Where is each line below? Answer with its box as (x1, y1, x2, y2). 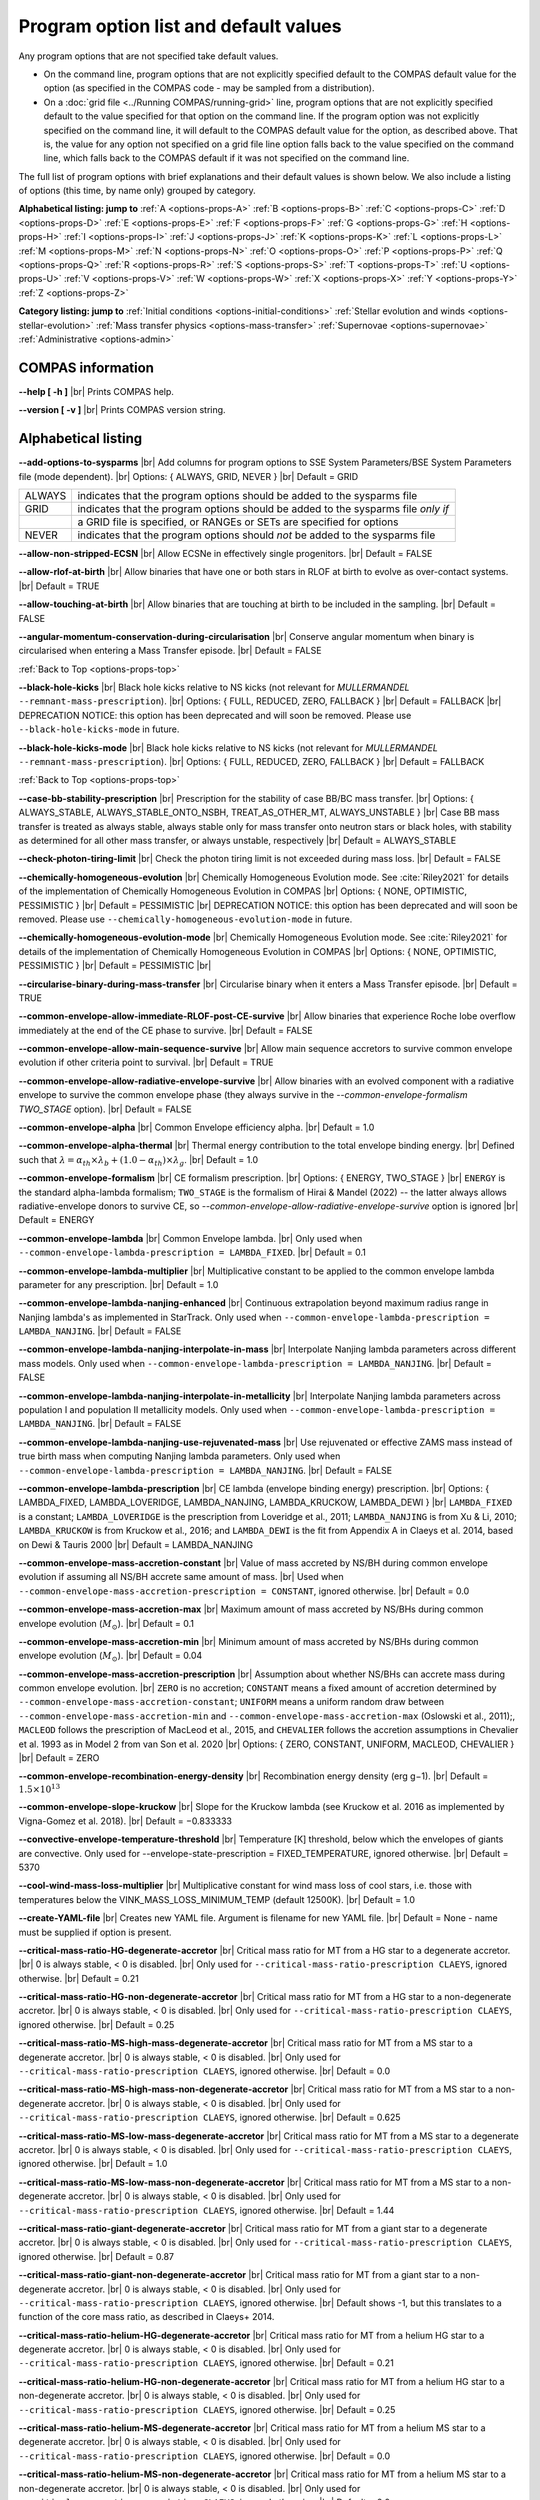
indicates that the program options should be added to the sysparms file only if (77, 501, 450, 515)
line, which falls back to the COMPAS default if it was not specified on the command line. (43, 152, 410, 164)
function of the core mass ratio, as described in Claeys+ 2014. (18, 2311, 275, 2323)
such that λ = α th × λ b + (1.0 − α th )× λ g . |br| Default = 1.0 (18, 1153, 259, 1168)
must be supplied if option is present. (18, 1926, 172, 1938)
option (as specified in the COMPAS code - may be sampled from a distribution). (43, 82, 375, 94)
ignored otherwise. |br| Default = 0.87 (18, 2250, 175, 2262)
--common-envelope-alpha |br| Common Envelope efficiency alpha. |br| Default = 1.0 (18, 1121, 375, 1134)
